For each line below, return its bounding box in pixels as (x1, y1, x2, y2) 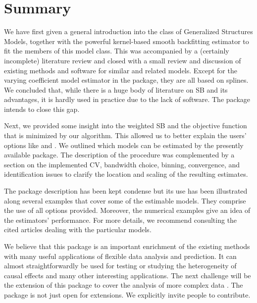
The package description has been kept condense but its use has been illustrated (4, 186, 248, 196)
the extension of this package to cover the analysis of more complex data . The (4, 280, 243, 290)
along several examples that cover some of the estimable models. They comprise (4, 195, 246, 205)
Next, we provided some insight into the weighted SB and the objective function (4, 120, 247, 131)
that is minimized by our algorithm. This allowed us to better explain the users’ (4, 130, 247, 141)
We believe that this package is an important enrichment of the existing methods (4, 241, 250, 251)
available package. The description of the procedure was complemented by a (4, 150, 235, 160)
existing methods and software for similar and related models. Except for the (4, 65, 237, 75)
